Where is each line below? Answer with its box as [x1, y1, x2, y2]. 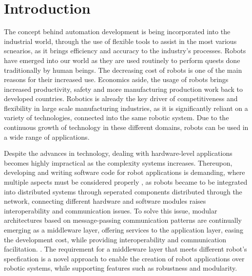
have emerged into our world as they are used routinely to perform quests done [4, 55, 240, 65]
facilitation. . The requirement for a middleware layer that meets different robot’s [4, 244, 247, 254]
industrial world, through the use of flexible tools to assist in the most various [4, 36, 237, 46]
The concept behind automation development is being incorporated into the [4, 26, 231, 37]
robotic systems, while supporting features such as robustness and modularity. [4, 263, 237, 273]
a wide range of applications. [4, 131, 90, 142]
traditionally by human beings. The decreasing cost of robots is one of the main [4, 64, 242, 75]
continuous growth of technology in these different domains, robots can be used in [4, 122, 249, 132]
